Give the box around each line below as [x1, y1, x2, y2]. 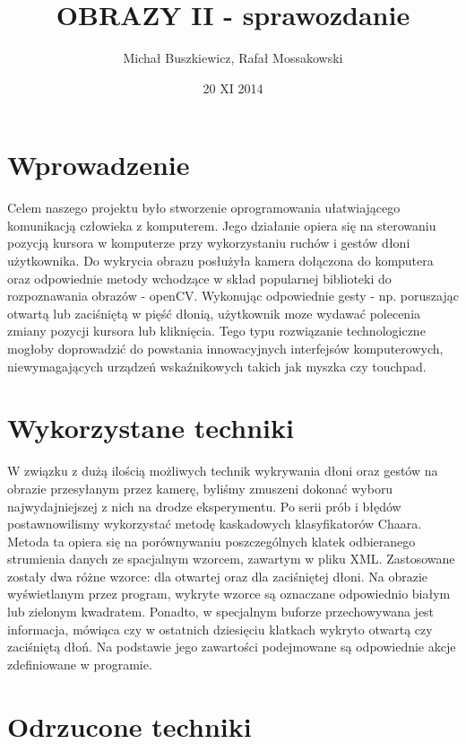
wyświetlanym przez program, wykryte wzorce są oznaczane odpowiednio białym [7, 584, 451, 603]
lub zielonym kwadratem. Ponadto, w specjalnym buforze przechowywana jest [7, 602, 435, 621]
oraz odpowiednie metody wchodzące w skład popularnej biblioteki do [7, 268, 392, 287]
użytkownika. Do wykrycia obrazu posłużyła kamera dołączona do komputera [7, 251, 434, 270]
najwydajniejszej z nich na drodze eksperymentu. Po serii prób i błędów [7, 496, 401, 515]
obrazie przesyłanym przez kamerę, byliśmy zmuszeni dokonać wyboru [7, 478, 393, 497]
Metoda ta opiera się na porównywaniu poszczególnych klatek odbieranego [7, 531, 416, 550]
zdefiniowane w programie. [7, 654, 152, 673]
